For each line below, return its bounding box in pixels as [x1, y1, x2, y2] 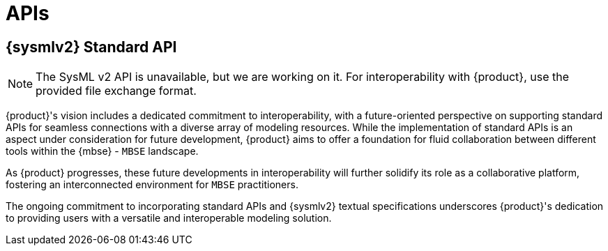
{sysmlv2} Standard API [6, 38, 177, 56]
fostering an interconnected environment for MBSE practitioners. [6, 178, 298, 191]
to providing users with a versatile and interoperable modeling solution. [6, 212, 332, 225]
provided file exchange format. [36, 84, 197, 98]
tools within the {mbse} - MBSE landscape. [6, 145, 199, 158]
